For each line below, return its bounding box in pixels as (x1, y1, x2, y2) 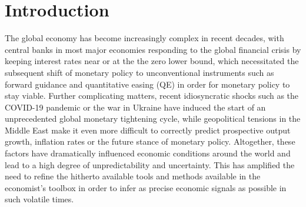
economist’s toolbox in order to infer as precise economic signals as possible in (5, 181, 287, 193)
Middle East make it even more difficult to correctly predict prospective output (5, 123, 291, 136)
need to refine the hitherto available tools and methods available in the (5, 170, 261, 182)
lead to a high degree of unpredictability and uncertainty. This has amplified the (5, 158, 295, 171)
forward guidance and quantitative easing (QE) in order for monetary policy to (5, 78, 290, 90)
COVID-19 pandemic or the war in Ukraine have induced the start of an (5, 101, 266, 113)
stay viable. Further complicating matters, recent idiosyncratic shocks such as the (5, 89, 299, 102)
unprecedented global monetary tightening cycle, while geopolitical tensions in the (5, 112, 301, 125)
